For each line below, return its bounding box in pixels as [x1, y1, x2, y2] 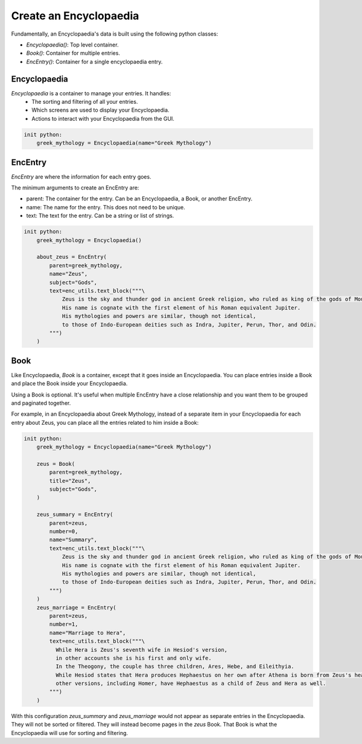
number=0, [49, 528, 78, 535]
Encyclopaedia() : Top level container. [26, 41, 119, 48]
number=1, [49, 621, 78, 628]
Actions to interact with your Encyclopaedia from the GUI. [31, 115, 175, 122]
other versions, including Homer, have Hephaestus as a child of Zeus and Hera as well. [55, 680, 326, 687]
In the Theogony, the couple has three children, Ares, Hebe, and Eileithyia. [55, 663, 295, 670]
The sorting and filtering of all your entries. [31, 98, 138, 106]
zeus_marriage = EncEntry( [36, 604, 117, 611]
